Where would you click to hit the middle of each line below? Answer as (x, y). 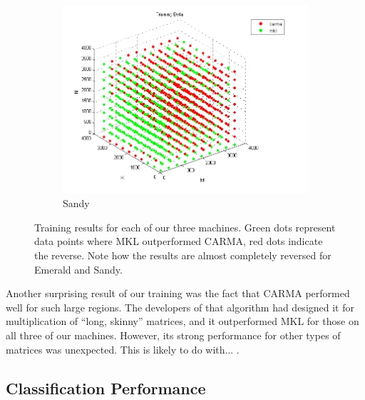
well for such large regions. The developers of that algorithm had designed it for (180, 307)
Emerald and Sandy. (78, 269)
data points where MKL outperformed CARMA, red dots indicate (179, 241)
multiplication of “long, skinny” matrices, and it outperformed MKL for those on (182, 321)
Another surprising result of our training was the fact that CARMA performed (178, 293)
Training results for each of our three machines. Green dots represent (185, 227)
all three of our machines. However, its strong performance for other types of (173, 335)
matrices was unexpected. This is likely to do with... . (123, 349)
